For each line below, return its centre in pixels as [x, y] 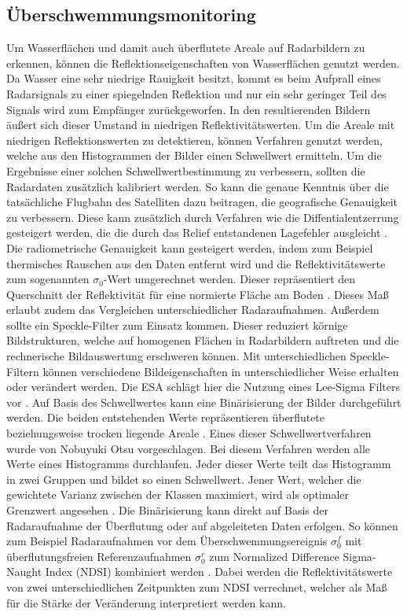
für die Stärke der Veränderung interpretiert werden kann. [146, 602]
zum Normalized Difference [274, 556]
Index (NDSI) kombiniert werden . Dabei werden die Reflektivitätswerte [219, 572]
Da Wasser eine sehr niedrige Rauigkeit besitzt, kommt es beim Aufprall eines [194, 78]
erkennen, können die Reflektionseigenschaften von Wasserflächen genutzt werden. [203, 63]
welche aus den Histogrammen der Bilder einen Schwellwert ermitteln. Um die [194, 155]
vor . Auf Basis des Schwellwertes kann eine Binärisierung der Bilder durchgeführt [204, 402]
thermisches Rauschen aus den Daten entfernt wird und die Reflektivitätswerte [196, 263]
